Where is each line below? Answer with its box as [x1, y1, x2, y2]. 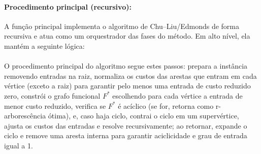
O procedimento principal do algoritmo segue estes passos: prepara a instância [4, 60, 248, 71]
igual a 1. [4, 140, 33, 150]
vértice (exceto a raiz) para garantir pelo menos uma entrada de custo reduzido [4, 80, 251, 91]
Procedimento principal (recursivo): [4, 1, 132, 12]
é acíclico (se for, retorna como [118, 100, 214, 111]
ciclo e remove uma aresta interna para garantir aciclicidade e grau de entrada [4, 130, 247, 141]
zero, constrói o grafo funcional [4, 90, 101, 101]
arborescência [4, 110, 46, 121]
